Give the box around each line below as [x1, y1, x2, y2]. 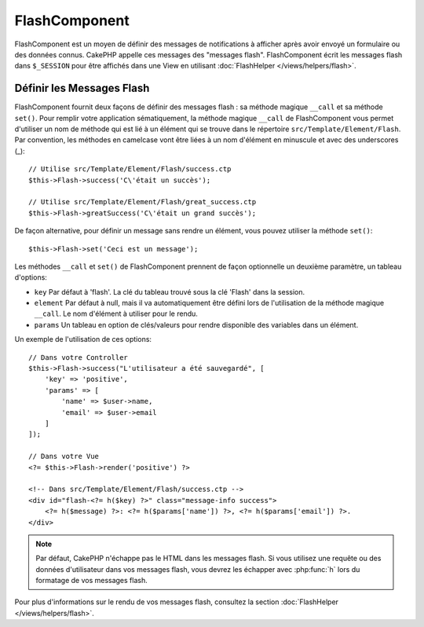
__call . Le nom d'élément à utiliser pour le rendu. [34, 309, 198, 318]
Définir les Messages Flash [14, 82, 150, 95]
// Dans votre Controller [28, 353, 129, 361]
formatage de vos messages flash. [35, 576, 148, 585]
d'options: [14, 273, 47, 282]
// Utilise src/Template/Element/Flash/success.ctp [28, 165, 232, 174]
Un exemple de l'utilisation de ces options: [14, 335, 152, 344]
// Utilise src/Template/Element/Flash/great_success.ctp [28, 197, 257, 207]
